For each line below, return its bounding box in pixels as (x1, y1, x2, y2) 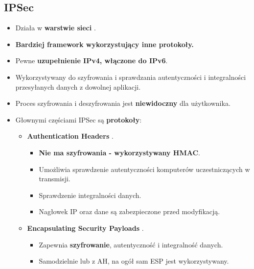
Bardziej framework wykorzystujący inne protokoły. (15, 39, 194, 49)
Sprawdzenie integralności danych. (39, 190, 141, 200)
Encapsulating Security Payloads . (27, 222, 144, 233)
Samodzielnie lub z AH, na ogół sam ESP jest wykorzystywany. (39, 256, 229, 266)
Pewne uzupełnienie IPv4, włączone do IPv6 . (15, 55, 168, 66)
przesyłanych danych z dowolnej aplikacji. (15, 81, 141, 92)
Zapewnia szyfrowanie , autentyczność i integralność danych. (39, 239, 223, 249)
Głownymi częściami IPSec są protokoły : (15, 114, 142, 124)
